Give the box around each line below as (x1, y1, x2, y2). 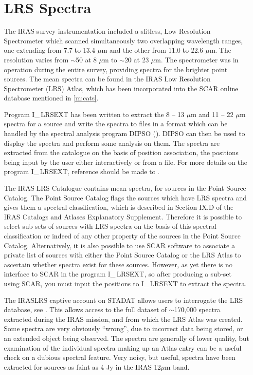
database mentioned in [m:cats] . (4, 93, 99, 103)
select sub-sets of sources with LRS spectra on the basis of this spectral (4, 221, 217, 231)
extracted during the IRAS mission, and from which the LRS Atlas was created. (4, 314, 243, 324)
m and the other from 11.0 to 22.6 (101, 45, 203, 55)
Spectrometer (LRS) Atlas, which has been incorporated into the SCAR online (4, 83, 238, 93)
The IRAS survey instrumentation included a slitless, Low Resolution (4, 26, 211, 36)
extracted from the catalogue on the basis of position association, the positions (4, 147, 239, 158)
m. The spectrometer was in (155, 54, 239, 64)
